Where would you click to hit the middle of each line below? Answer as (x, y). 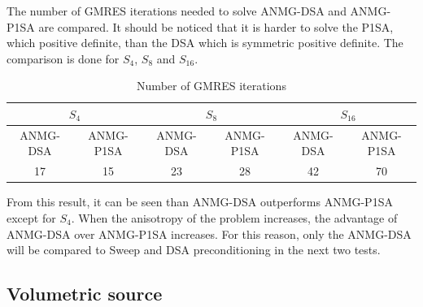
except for (31, 217)
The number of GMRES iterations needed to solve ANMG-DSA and (177, 11)
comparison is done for (63, 58)
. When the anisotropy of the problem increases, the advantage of (234, 217)
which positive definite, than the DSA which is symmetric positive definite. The (205, 43)
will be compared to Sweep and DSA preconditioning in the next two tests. (194, 250)
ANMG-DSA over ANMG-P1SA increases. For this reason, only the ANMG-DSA (209, 233)
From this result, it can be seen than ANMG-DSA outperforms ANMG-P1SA (200, 202)
